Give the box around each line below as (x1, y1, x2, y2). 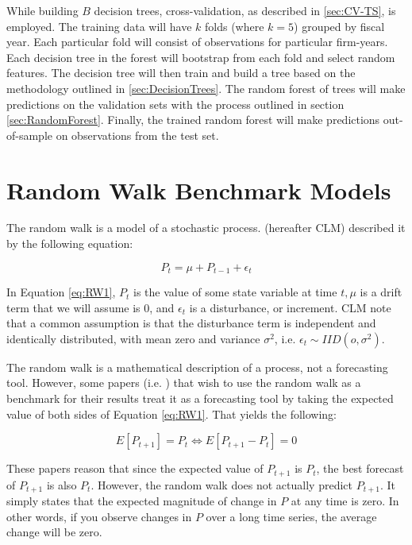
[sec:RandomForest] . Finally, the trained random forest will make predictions (6, 111, 380, 128)
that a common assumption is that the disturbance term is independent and (6, 315, 376, 331)
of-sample (6, 126, 53, 143)
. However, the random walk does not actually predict (90, 476, 352, 493)
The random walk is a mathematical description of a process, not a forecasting (6, 358, 388, 375)
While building (6, 2, 79, 18)
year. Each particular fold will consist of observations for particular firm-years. (6, 33, 388, 50)
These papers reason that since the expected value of (6, 460, 264, 477)
